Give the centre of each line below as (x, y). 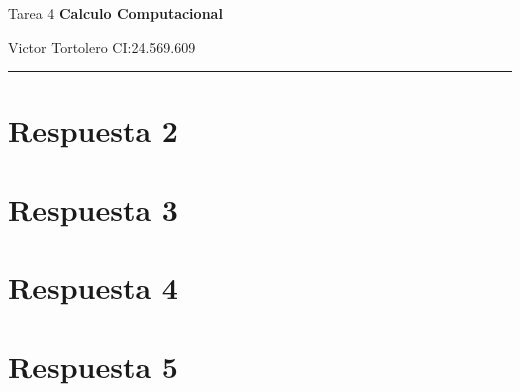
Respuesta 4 (93, 287)
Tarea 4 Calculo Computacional (115, 13)
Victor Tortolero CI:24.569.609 (102, 46)
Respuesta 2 (93, 130)
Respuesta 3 (93, 208)
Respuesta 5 (93, 365)
